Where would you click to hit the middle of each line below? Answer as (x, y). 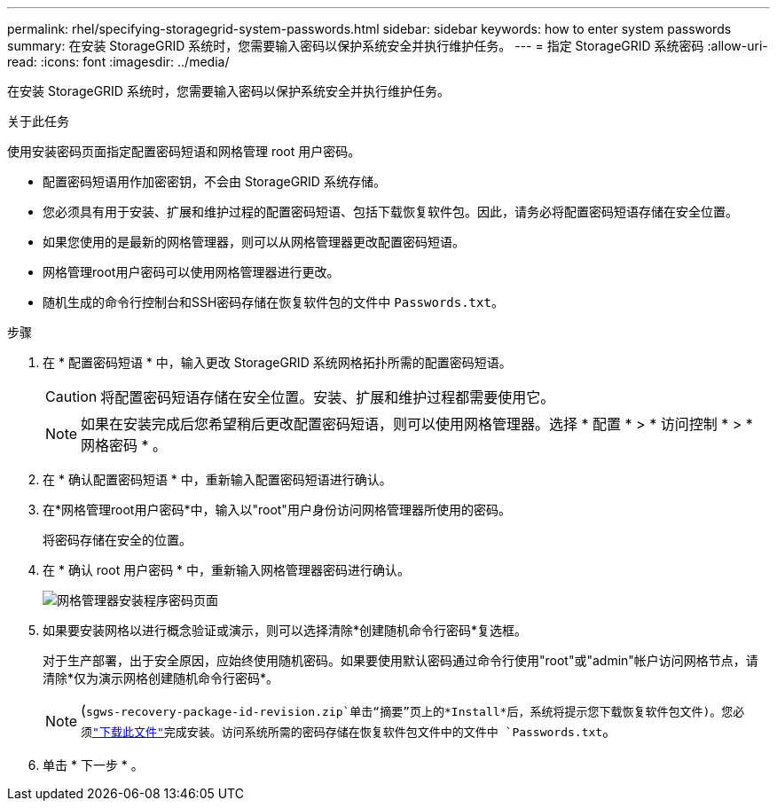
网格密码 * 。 (124, 445)
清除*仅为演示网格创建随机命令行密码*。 (161, 678)
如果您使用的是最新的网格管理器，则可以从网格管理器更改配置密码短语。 (254, 242)
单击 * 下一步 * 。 (93, 765)
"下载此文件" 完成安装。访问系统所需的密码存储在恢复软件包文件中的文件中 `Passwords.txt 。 (355, 731)
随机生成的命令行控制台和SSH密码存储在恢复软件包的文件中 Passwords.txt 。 (273, 302)
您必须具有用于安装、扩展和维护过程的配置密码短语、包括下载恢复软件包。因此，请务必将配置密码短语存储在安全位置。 (390, 212)
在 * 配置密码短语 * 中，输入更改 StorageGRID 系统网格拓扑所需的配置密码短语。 (277, 362)
